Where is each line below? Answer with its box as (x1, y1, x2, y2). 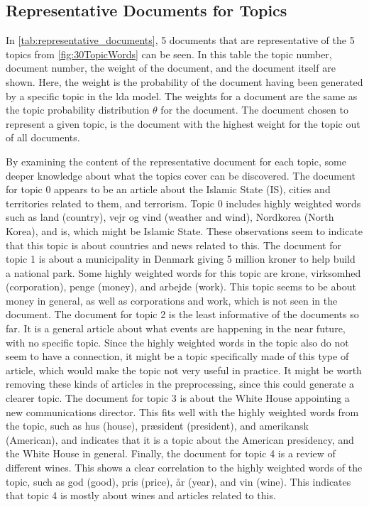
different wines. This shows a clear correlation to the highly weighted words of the (6, 460, 363, 475)
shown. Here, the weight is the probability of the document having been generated (6, 74, 363, 89)
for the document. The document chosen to (160, 102, 348, 117)
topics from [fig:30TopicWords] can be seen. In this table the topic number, (6, 46, 332, 61)
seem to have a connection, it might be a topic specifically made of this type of (6, 349, 349, 364)
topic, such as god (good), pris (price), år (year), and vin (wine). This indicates (6, 474, 351, 489)
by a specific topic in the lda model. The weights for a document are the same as (6, 88, 358, 103)
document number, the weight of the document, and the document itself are (6, 60, 336, 75)
